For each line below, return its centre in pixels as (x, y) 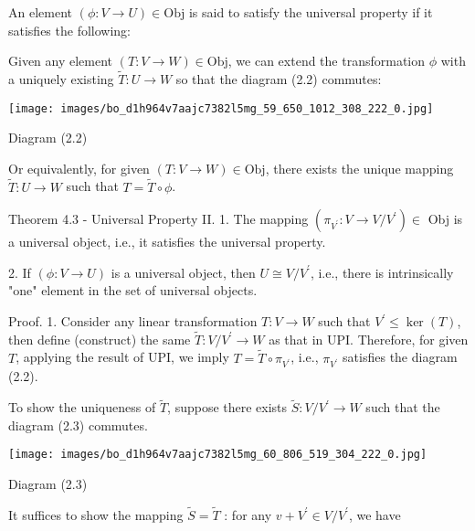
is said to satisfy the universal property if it (311, 12)
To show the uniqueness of (82, 407)
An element (40, 12)
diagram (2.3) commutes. (78, 425)
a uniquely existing (61, 79)
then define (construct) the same (100, 339)
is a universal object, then (183, 272)
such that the (403, 407)
